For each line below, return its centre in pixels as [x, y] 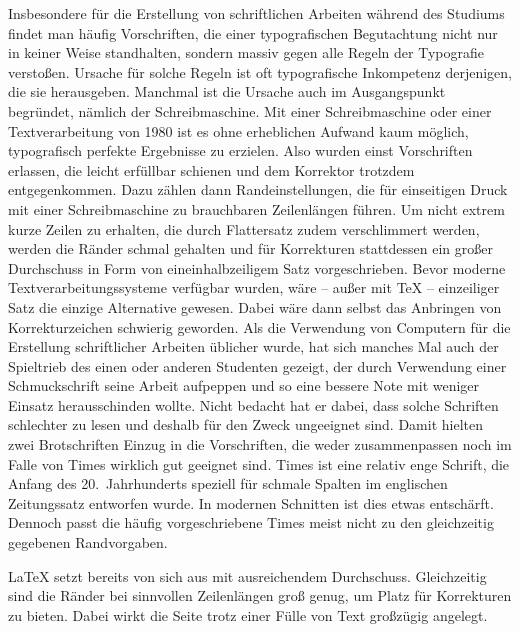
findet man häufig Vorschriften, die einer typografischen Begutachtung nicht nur [253, 32]
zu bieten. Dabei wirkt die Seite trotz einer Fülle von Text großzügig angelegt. [248, 614]
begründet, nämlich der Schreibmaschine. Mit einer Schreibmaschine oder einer [250, 110]
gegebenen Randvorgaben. [88, 542]
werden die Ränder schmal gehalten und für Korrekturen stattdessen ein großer [250, 248]
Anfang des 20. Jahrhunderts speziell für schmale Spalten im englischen [228, 483]
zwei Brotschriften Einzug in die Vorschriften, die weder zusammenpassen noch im [260, 444]
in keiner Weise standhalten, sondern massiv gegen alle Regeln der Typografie [246, 52]
